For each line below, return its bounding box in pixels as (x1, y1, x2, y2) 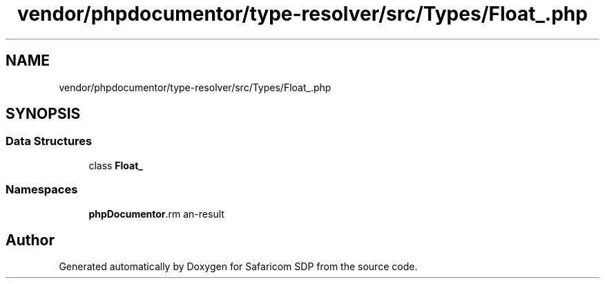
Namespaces (6, 182, 78, 197)
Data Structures (6, 134, 93, 149)
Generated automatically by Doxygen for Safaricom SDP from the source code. (59, 261, 418, 273)
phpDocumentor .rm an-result (88, 207, 224, 220)
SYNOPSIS (6, 105, 81, 123)
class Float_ (88, 159, 144, 171)
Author (6, 231, 55, 249)
